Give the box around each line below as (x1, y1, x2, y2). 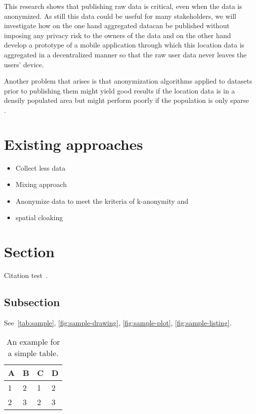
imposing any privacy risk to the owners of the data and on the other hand (4, 30, 231, 40)
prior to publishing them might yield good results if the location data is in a (4, 85, 235, 95)
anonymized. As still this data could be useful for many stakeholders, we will (4, 10, 236, 21)
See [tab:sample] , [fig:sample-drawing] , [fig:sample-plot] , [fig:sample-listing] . (4, 317, 232, 327)
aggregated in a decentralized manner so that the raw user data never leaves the (4, 49, 247, 59)
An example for (6, 335, 60, 347)
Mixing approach (15, 179, 67, 189)
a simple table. (8, 347, 59, 359)
